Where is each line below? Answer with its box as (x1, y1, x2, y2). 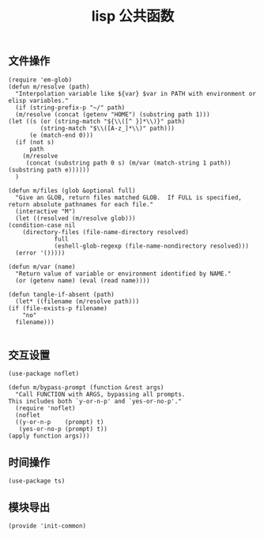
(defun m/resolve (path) (8, 82, 90, 91)
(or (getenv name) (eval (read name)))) (15, 276, 150, 285)
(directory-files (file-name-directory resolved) (22, 228, 190, 236)
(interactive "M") (15, 207, 77, 215)
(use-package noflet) (8, 369, 80, 378)
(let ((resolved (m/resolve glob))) (15, 214, 136, 222)
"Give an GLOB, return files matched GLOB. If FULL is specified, (15, 193, 243, 202)
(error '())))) (15, 248, 66, 257)
